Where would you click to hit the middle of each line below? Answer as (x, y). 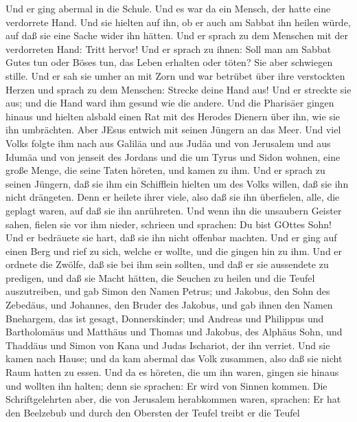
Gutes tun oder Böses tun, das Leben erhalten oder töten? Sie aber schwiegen (169, 62)
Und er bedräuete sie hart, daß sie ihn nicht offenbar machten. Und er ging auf (171, 237)
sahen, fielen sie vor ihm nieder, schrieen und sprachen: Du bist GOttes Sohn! (169, 224)
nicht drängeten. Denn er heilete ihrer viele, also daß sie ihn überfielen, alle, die (173, 197)
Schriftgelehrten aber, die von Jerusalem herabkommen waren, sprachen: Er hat (173, 399)
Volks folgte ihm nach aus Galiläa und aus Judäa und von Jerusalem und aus (168, 143)
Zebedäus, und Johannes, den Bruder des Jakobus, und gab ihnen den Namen (169, 305)
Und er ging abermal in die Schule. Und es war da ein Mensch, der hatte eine (168, 8)
